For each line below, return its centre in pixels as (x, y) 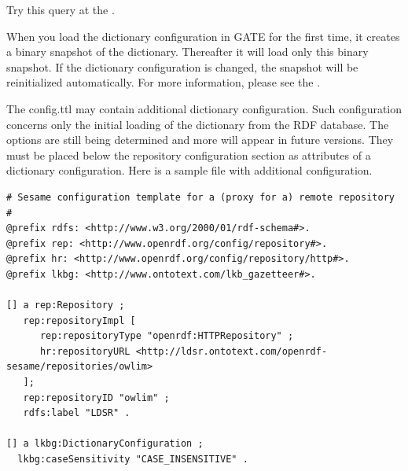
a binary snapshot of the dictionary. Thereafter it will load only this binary (187, 52)
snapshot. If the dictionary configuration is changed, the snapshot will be (182, 66)
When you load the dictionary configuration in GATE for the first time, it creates (203, 36)
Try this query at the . (61, 9)
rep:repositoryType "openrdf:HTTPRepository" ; (167, 336)
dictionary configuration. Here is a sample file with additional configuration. (189, 170)
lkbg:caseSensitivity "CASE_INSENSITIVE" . (133, 460)
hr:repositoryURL (85, 351)
